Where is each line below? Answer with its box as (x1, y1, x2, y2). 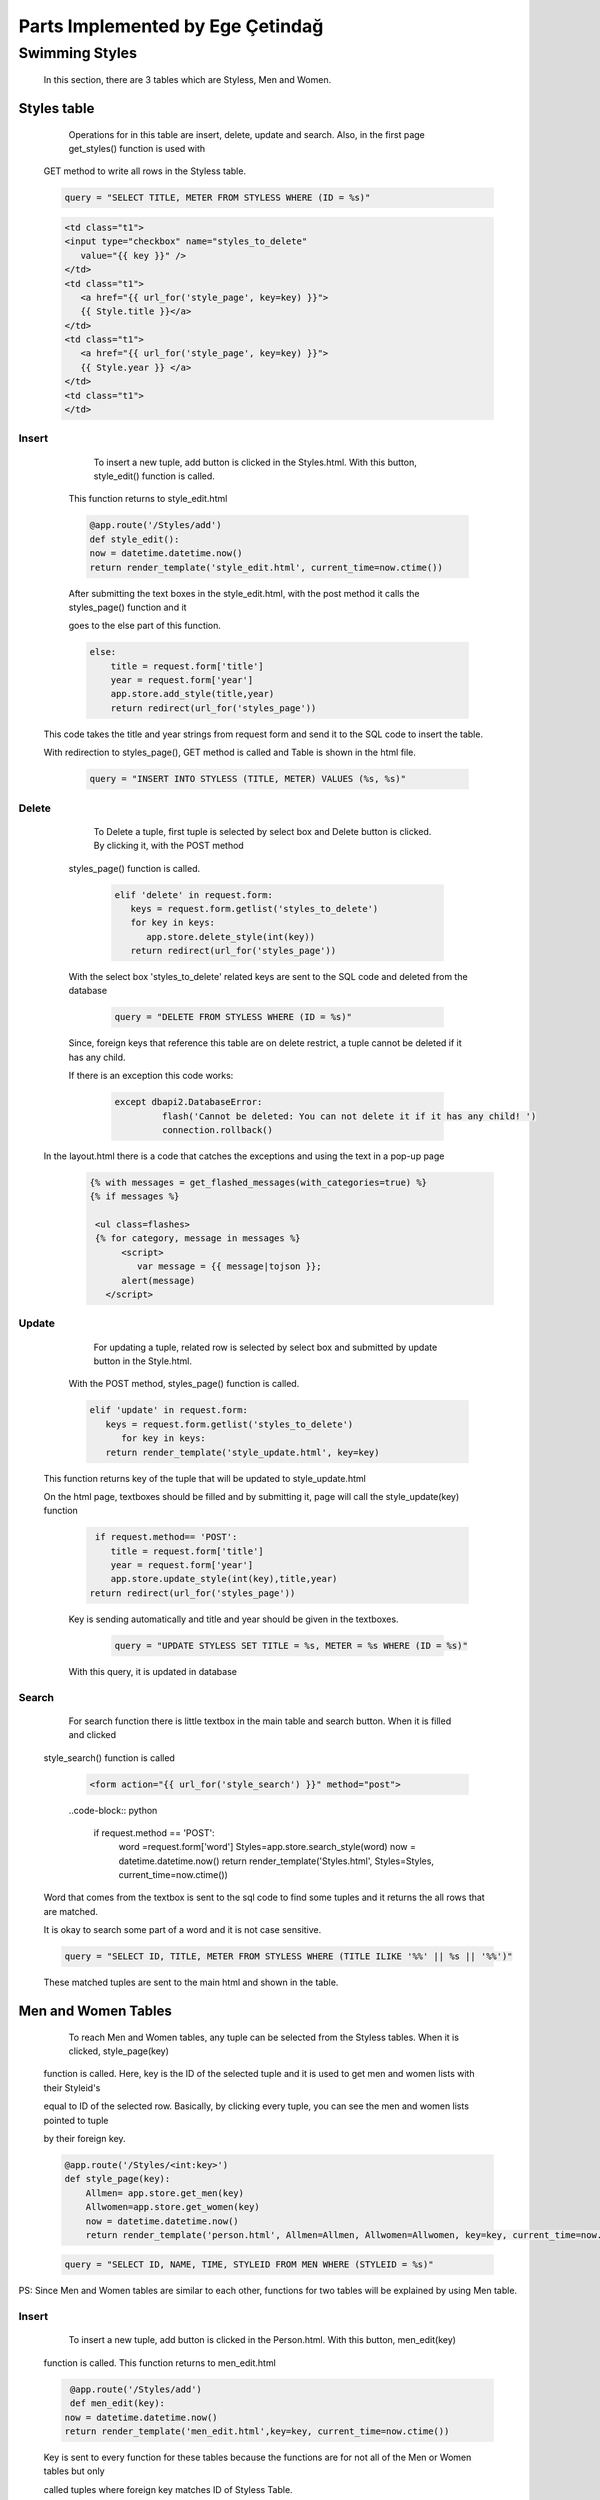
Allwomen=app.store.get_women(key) (85, 2201, 260, 2213)
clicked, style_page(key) (68, 2045, 170, 2057)
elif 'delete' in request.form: (114, 889, 274, 900)
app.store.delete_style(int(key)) (146, 931, 315, 942)
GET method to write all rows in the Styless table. (43, 165, 247, 177)
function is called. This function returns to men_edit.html (43, 2356, 277, 2369)
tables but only (43, 2465, 105, 2477)
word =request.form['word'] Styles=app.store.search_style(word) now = (118, 1841, 417, 1853)
